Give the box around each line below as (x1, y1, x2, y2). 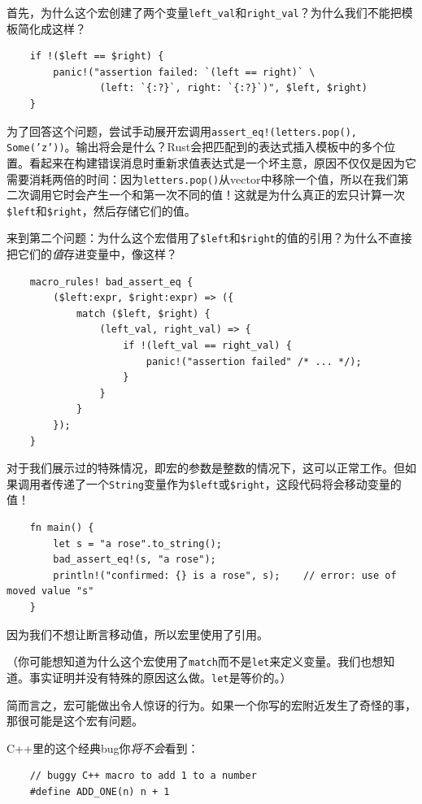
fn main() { (29, 522, 94, 534)
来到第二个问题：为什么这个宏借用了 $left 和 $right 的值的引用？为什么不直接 (7, 229, 412, 246)
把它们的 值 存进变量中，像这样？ (7, 246, 177, 263)
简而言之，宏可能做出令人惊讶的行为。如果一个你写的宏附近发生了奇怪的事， (7, 696, 416, 713)
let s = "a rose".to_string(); (53, 537, 222, 550)
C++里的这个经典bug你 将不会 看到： (7, 739, 199, 756)
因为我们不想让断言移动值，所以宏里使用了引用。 (7, 625, 268, 642)
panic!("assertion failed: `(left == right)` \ (53, 66, 315, 78)
